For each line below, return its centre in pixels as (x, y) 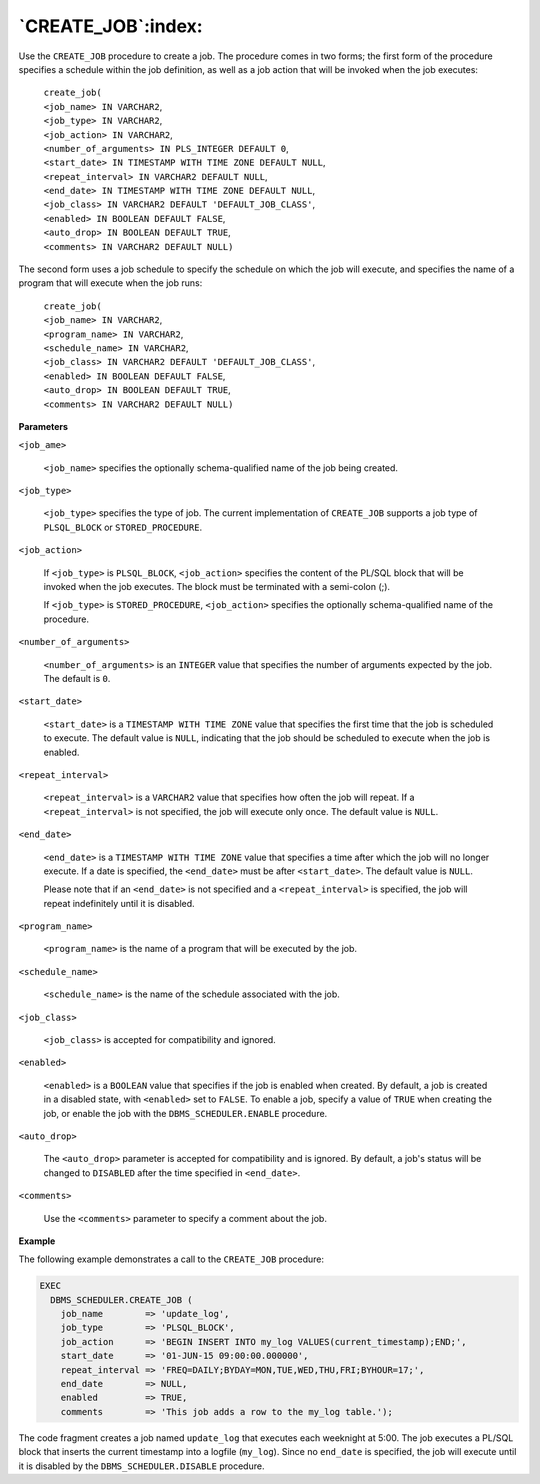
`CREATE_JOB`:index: (111, 26)
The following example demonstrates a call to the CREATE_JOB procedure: (171, 1259)
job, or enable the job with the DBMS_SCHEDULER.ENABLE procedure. (185, 1113)
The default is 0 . (77, 678)
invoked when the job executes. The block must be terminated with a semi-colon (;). (216, 587)
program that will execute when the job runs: (110, 283)
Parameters (43, 426)
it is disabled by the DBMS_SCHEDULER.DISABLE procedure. (141, 1466)
